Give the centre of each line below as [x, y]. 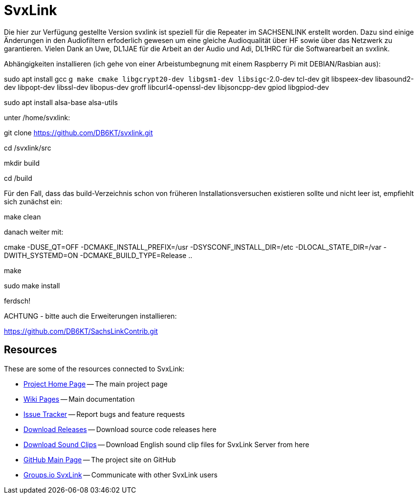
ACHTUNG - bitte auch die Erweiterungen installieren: [90, 316]
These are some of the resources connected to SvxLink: [94, 368]
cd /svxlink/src [28, 148]
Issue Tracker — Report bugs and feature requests [104, 414]
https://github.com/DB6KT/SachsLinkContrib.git [81, 331]
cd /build [18, 178]
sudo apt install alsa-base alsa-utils [61, 102]
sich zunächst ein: [33, 201]
